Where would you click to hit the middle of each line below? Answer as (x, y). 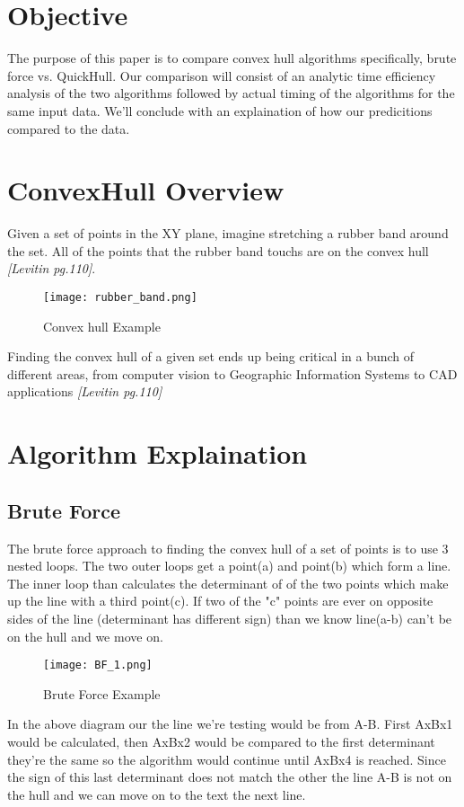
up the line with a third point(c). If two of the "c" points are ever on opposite (220, 601)
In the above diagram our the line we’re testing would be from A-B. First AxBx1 (230, 724)
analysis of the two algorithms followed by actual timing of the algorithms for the (231, 93)
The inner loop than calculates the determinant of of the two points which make (228, 583)
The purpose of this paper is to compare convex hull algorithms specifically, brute (232, 58)
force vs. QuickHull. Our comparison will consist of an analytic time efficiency (222, 75)
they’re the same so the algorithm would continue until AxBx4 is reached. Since (227, 759)
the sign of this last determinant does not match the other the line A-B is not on (230, 777)
